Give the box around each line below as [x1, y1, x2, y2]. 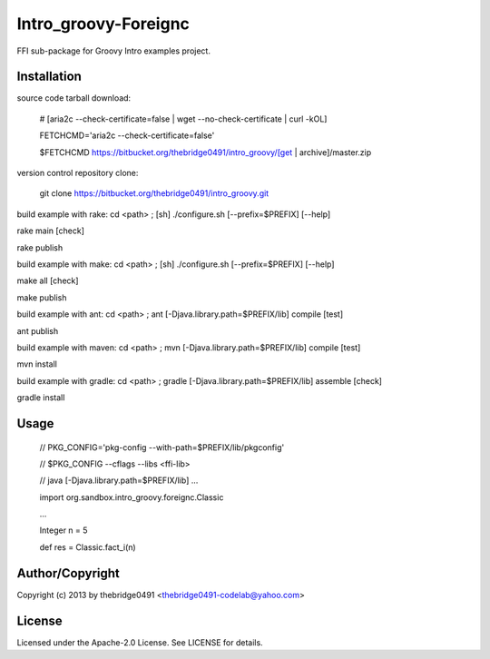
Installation [16, 69, 82, 84]
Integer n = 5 [39, 525, 88, 536]
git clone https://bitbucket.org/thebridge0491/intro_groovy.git [39, 188, 269, 199]
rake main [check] [16, 225, 85, 236]
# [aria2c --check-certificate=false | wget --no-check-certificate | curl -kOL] [39, 113, 328, 124]
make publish [16, 291, 67, 303]
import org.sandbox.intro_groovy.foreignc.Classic [39, 491, 224, 503]
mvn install [16, 359, 58, 369]
